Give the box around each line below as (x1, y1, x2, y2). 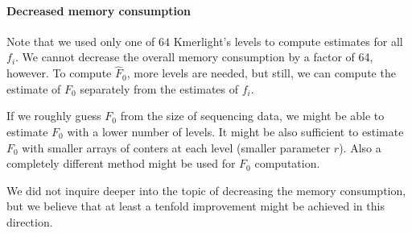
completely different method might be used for (6, 155, 236, 172)
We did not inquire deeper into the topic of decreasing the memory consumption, (6, 181, 406, 198)
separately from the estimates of (80, 80, 239, 97)
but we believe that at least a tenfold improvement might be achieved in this (6, 198, 385, 214)
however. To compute (6, 64, 112, 81)
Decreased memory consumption (6, 2, 192, 19)
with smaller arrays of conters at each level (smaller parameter (22, 139, 331, 156)
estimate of (6, 80, 61, 97)
